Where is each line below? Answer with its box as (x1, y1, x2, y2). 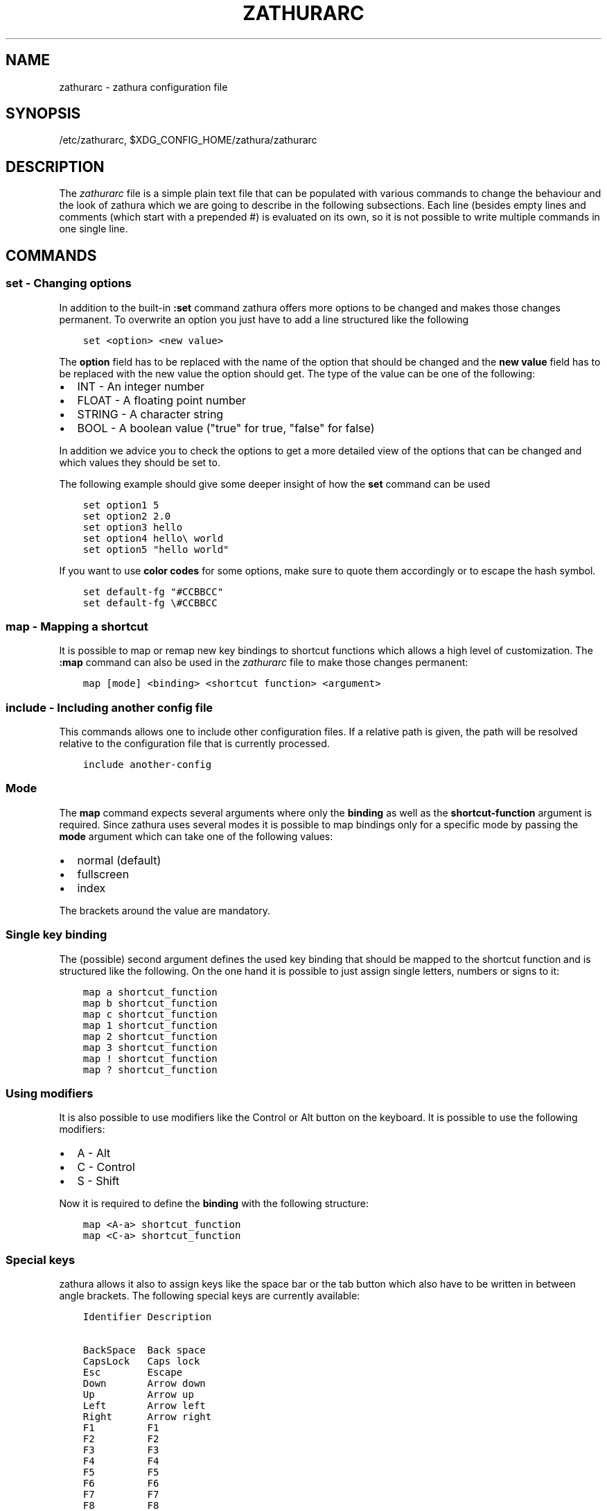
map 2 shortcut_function (82, 1030, 218, 1042)
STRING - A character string (77, 407, 224, 421)
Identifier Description (82, 1311, 212, 1322)
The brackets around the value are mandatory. (59, 904, 270, 916)
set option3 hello (82, 521, 183, 533)
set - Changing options (6, 276, 132, 291)
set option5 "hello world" (82, 543, 229, 555)
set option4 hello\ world (82, 532, 224, 544)
